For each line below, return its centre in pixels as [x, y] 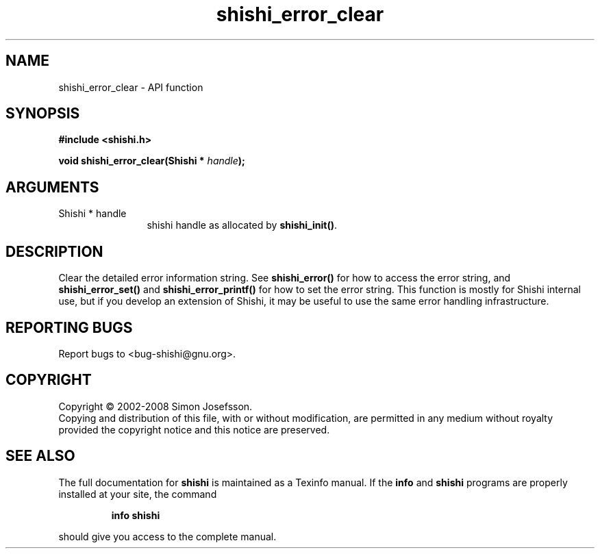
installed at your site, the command [138, 494]
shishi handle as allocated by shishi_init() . [242, 225]
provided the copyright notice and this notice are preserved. [194, 429]
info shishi [136, 515]
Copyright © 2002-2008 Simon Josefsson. [155, 406]
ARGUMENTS [52, 187]
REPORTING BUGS [69, 327]
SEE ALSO [40, 456]
